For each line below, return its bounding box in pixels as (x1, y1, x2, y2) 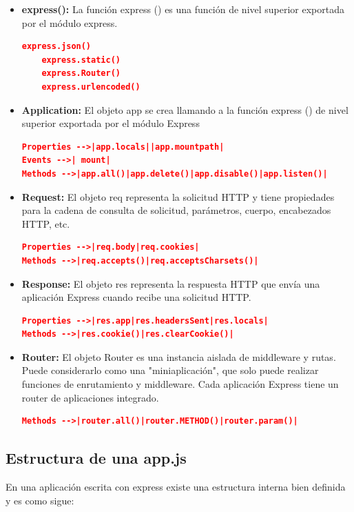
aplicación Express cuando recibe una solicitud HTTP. (21, 290, 251, 304)
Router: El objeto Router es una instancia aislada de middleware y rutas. (21, 349, 336, 364)
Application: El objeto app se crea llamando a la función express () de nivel (21, 102, 348, 117)
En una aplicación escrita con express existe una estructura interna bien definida (6, 480, 346, 494)
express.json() (21, 41, 92, 52)
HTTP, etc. (21, 216, 70, 230)
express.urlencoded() (41, 81, 140, 92)
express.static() (41, 55, 121, 65)
